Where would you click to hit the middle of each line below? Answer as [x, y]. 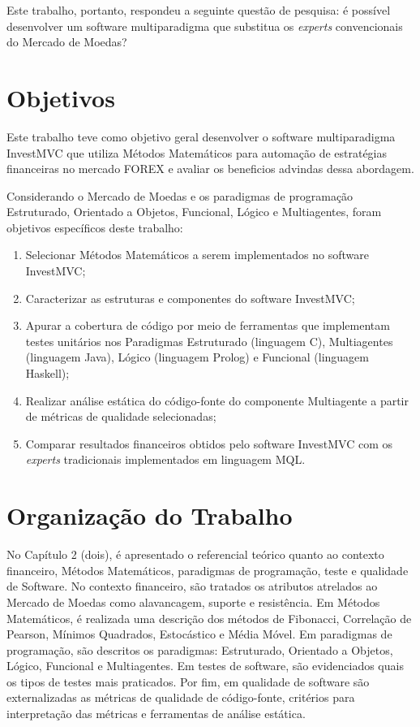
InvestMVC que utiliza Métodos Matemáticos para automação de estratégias [197, 152]
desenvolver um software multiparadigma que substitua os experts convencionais [205, 26]
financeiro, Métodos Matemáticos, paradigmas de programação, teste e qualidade [208, 570]
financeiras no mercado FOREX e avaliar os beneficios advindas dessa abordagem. [210, 169]
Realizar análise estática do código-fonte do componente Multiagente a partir [217, 400]
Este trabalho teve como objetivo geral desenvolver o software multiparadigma [201, 136]
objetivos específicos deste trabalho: [95, 227]
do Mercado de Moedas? [67, 42]
